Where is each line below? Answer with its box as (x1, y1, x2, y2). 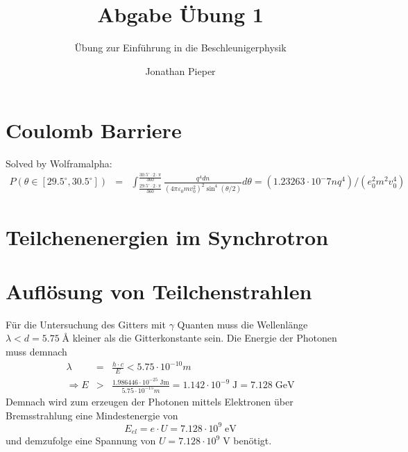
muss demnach (6, 344, 67, 359)
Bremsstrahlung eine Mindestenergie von (6, 408, 178, 422)
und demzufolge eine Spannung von (6, 433, 156, 448)
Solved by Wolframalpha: (6, 156, 112, 171)
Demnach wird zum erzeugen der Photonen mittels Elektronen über (6, 394, 294, 408)
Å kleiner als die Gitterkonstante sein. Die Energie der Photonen (62, 330, 337, 345)
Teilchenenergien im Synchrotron (6, 222, 329, 251)
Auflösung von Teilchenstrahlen (6, 276, 312, 305)
